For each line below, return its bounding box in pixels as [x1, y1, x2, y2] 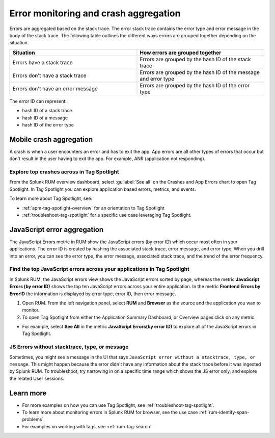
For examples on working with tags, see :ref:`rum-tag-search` [22, 423, 152, 429]
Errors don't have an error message [12, 85, 98, 92]
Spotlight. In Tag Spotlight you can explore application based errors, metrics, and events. [9, 186, 196, 192]
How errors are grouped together [140, 49, 222, 56]
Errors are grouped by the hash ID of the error [140, 82, 250, 89]
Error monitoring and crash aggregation [9, 8, 181, 19]
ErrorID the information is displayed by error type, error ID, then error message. [9, 291, 176, 297]
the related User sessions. [9, 375, 65, 381]
